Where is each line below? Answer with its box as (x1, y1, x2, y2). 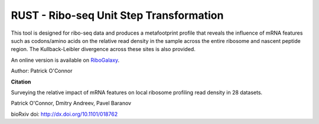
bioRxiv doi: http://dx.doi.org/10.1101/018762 (11, 110, 118, 118)
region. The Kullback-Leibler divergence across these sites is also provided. (11, 46, 196, 53)
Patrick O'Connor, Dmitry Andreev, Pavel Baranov (11, 100, 132, 107)
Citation (11, 78, 31, 85)
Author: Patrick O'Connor (11, 68, 73, 75)
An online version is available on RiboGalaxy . (11, 56, 120, 63)
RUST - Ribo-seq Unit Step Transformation (11, 9, 224, 22)
